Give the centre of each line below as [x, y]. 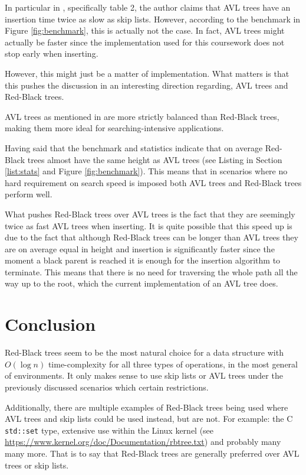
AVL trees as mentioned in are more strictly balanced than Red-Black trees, [142, 116]
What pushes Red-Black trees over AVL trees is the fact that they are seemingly [150, 214]
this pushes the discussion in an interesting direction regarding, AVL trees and [147, 85]
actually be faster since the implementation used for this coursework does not [145, 42]
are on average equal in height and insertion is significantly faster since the [140, 248]
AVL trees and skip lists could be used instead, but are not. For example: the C [149, 419]
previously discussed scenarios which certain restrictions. [107, 387]
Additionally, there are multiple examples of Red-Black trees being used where [147, 407]
